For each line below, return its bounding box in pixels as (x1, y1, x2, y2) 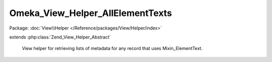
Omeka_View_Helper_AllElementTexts (9, 7, 172, 18)
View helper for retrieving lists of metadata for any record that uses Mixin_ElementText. (22, 45, 203, 51)
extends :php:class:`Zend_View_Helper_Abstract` (9, 34, 111, 40)
